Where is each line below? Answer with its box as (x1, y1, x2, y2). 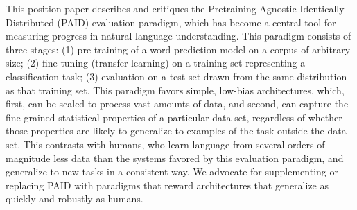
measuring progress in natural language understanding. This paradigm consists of (6, 28, 351, 43)
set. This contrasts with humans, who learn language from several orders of (6, 137, 325, 151)
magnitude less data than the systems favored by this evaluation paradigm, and (6, 150, 344, 165)
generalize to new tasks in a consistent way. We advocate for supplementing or (6, 164, 338, 179)
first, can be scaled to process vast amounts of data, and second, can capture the (6, 96, 349, 111)
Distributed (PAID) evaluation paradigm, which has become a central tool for (6, 15, 336, 29)
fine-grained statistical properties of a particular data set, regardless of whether (6, 110, 342, 124)
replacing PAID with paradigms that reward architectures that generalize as (6, 177, 329, 192)
